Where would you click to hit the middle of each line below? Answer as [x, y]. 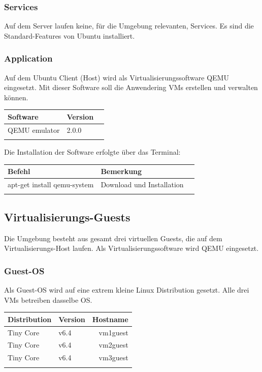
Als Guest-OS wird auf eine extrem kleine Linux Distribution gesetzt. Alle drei [127, 289]
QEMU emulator [34, 130]
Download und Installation [142, 184]
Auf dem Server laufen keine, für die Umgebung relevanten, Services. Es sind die [129, 26]
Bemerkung [121, 171]
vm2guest [113, 345]
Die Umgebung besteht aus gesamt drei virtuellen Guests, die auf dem [113, 238]
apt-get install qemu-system [51, 184]
